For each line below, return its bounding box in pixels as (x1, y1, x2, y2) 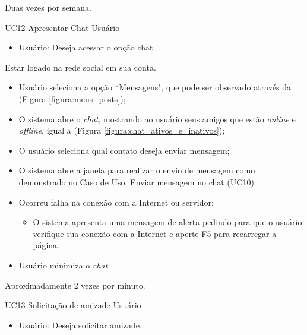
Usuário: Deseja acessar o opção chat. (18, 41, 156, 53)
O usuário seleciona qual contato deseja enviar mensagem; (18, 144, 230, 156)
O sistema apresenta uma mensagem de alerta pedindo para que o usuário (33, 216, 302, 228)
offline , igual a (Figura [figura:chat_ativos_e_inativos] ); (18, 124, 225, 137)
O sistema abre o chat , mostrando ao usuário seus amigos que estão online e (18, 112, 296, 125)
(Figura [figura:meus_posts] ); (18, 92, 126, 105)
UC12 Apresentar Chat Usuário (5, 21, 120, 33)
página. (33, 239, 59, 251)
